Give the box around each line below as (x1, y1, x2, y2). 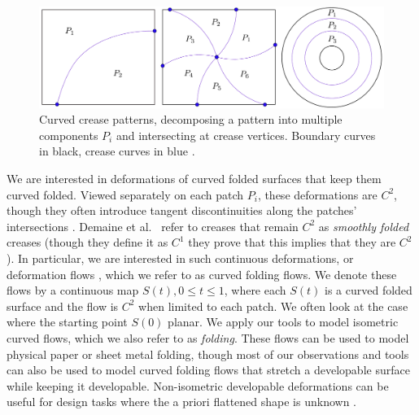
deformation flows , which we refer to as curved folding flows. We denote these (7, 265, 397, 282)
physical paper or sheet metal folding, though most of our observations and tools (7, 345, 409, 362)
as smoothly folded (318, 217, 409, 234)
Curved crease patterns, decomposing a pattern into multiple (39, 111, 343, 128)
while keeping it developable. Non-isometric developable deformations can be (7, 377, 389, 394)
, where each (224, 282, 286, 299)
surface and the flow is (7, 297, 119, 314)
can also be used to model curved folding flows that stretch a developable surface (7, 361, 410, 378)
